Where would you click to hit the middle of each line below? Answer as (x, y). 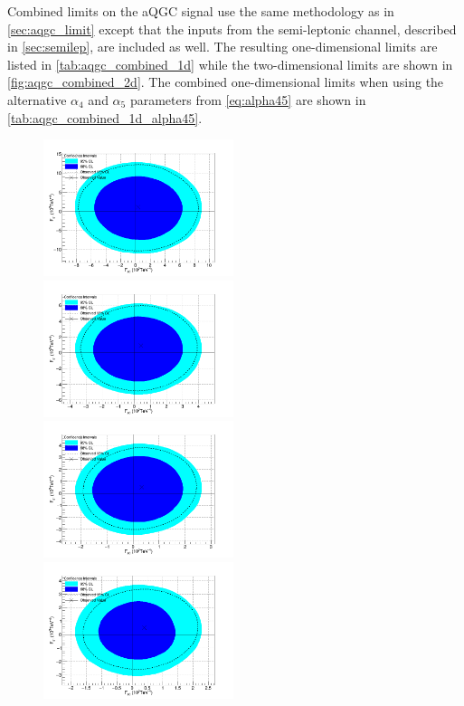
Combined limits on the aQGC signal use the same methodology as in (201, 11)
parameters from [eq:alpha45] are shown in (248, 99)
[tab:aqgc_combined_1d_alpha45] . (105, 117)
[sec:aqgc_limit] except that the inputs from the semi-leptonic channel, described (232, 29)
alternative (37, 99)
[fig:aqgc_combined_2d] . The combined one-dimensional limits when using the (226, 82)
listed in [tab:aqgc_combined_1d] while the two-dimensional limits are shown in (230, 64)
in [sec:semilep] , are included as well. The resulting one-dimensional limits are (223, 47)
